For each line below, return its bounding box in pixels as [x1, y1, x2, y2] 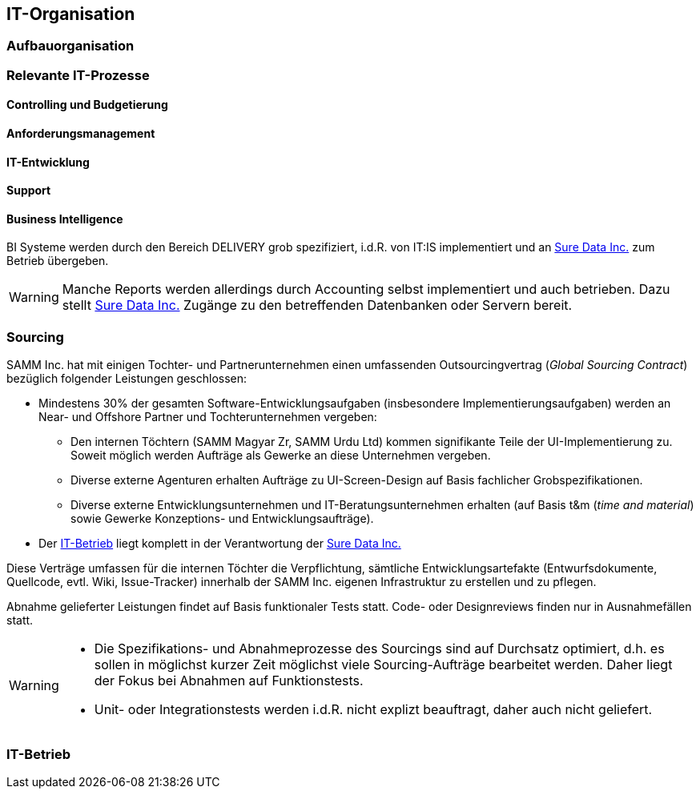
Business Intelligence [6, 211, 123, 226]
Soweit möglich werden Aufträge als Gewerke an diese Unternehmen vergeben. [70, 448, 491, 463]
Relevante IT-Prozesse [6, 66, 150, 83]
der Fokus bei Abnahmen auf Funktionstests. [94, 673, 364, 689]
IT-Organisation [6, 4, 135, 24]
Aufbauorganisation [6, 38, 135, 54]
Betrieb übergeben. [6, 254, 109, 268]
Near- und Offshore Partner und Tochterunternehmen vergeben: [38, 410, 377, 424]
